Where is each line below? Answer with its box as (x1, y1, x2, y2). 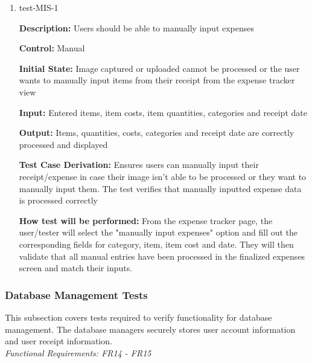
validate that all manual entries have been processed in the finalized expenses (19, 249, 305, 262)
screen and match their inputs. (19, 262, 133, 274)
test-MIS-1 (19, 1, 59, 13)
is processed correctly (19, 194, 98, 207)
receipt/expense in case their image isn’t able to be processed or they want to (19, 170, 307, 182)
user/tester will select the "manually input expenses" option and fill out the (19, 226, 298, 239)
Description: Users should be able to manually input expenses (19, 21, 255, 34)
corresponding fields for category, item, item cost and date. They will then (19, 237, 294, 250)
